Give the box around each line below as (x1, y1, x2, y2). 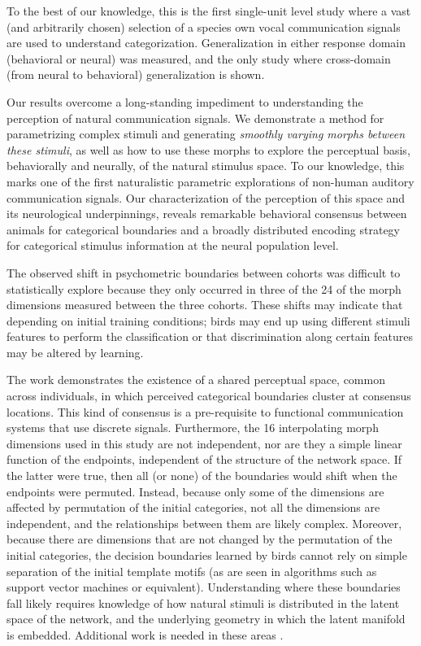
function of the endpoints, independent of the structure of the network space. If (7, 451, 402, 468)
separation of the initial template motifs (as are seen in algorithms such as (7, 562, 377, 579)
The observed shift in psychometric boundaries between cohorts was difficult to (7, 264, 401, 281)
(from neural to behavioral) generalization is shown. (7, 66, 265, 83)
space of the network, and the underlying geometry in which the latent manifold (7, 610, 406, 627)
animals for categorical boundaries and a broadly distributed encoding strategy (7, 220, 400, 238)
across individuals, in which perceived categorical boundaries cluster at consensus (7, 387, 411, 404)
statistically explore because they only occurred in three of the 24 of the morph (7, 280, 401, 297)
